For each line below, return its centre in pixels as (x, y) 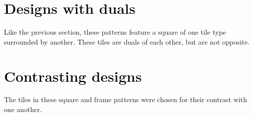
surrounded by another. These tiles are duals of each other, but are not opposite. (127, 41)
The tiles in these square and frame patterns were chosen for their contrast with (126, 99)
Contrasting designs (73, 76)
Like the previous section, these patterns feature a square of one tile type (115, 32)
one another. (23, 109)
